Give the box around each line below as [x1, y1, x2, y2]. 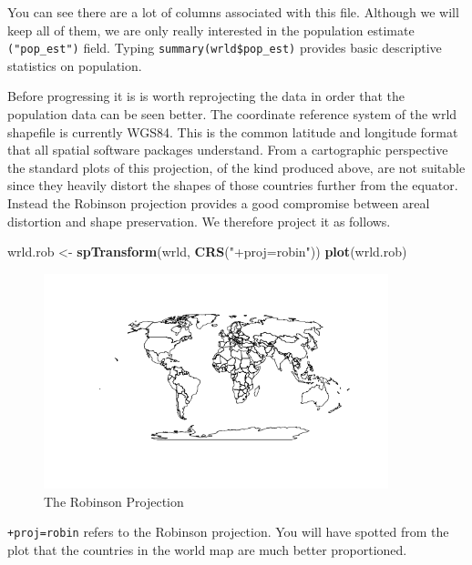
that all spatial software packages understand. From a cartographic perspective [7, 140, 448, 159]
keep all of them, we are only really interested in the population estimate [7, 20, 415, 39]
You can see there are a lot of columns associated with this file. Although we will [7, 3, 459, 21]
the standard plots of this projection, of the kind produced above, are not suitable [7, 157, 466, 177]
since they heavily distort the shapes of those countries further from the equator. [7, 176, 458, 195]
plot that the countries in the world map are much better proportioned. [7, 540, 407, 559]
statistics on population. [7, 55, 142, 75]
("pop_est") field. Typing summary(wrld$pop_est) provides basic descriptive [7, 38, 442, 57]
